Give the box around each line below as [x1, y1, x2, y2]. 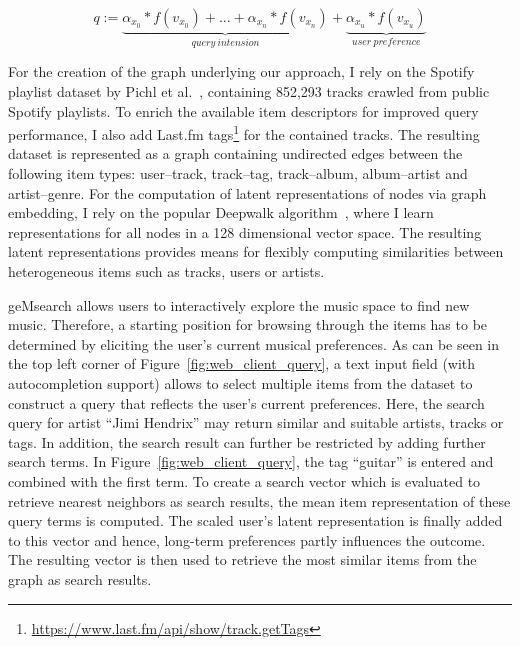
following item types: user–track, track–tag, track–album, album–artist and [8, 163, 468, 184]
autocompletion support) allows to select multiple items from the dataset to [8, 373, 473, 393]
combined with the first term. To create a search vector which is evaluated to [8, 470, 481, 491]
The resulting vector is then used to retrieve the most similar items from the [8, 549, 477, 570]
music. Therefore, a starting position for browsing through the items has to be [8, 314, 488, 335]
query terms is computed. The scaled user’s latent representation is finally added [8, 510, 503, 531]
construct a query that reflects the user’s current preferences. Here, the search [8, 392, 485, 413]
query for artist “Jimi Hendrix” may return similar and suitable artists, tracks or [8, 412, 504, 433]
